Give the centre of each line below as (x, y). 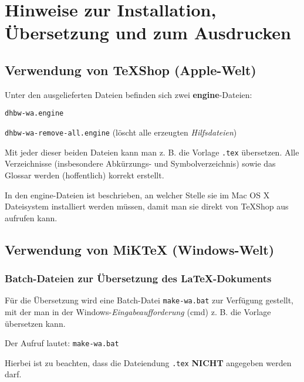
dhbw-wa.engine (34, 114)
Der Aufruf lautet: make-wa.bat (62, 343)
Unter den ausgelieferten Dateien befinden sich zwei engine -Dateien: (129, 94)
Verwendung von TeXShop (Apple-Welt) (131, 70)
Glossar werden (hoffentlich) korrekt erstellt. (85, 175)
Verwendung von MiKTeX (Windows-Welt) (140, 249)
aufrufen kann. (31, 217)
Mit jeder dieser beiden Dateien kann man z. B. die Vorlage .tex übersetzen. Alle (152, 152)
